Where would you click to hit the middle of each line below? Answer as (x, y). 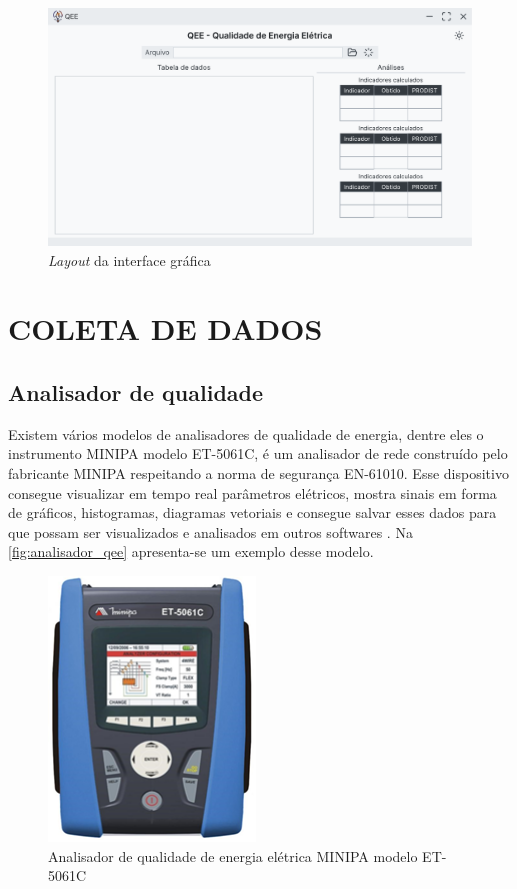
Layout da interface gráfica (129, 259)
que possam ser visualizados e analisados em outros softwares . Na (210, 531)
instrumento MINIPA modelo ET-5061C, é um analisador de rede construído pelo (258, 453)
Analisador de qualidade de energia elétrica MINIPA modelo (233, 855)
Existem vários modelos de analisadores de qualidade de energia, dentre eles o (246, 433)
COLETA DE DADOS (165, 328)
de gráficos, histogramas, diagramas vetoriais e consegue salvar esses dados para (252, 512)
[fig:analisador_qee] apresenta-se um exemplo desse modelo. (191, 551)
